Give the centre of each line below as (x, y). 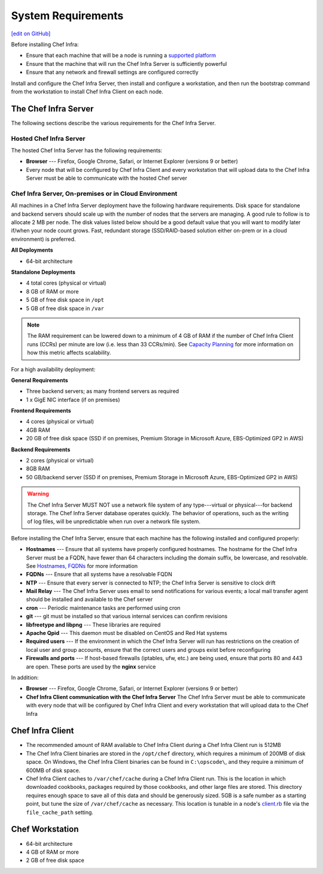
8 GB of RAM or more (52, 291)
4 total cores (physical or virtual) (66, 283)
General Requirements (39, 380)
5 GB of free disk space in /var (65, 308)
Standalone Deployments (43, 272)
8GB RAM (38, 469)
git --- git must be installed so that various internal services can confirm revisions (127, 616)
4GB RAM (38, 430)
